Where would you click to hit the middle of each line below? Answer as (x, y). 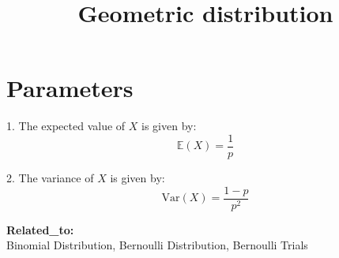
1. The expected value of (66, 126)
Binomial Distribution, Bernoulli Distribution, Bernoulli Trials (157, 245)
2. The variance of (50, 177)
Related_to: (40, 229)
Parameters (70, 88)
